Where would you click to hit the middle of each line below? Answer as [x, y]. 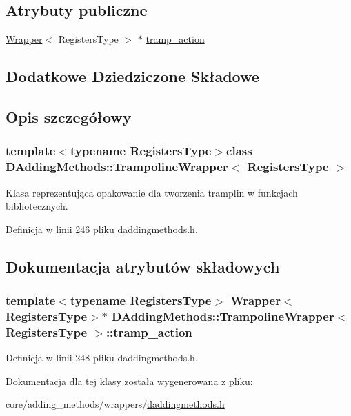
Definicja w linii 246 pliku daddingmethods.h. [102, 229]
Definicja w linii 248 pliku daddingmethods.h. [102, 358]
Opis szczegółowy [69, 116]
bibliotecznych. [37, 206]
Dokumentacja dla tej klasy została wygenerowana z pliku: [129, 380]
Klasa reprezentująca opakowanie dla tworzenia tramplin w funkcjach [152, 192]
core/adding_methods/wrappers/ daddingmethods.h [115, 404]
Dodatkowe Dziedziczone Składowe [132, 76]
